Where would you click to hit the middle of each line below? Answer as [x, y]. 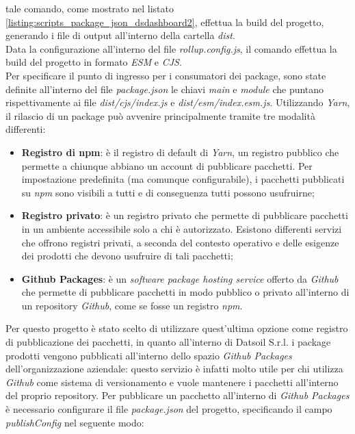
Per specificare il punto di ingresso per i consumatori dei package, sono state [166, 75]
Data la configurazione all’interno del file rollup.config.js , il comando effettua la [171, 48]
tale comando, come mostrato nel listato [90, 8]
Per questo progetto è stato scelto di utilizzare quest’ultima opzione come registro [177, 328]
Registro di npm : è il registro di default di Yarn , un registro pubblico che [180, 152]
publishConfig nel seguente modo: [75, 422]
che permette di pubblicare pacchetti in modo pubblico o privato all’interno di [185, 292]
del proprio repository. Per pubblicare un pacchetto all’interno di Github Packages [177, 395]
